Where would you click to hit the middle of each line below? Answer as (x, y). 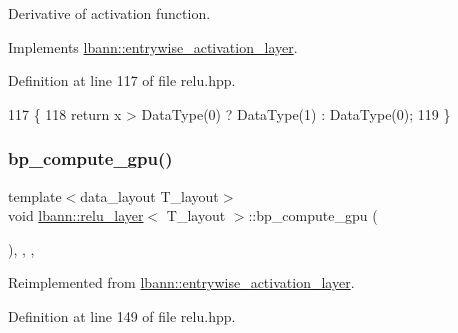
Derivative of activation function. (109, 13)
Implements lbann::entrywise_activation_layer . (153, 46)
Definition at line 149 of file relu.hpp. (122, 315)
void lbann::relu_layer (76, 215)
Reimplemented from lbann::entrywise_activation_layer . (181, 282)
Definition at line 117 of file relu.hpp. (122, 80)
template (35, 195)
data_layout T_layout (149, 195)
